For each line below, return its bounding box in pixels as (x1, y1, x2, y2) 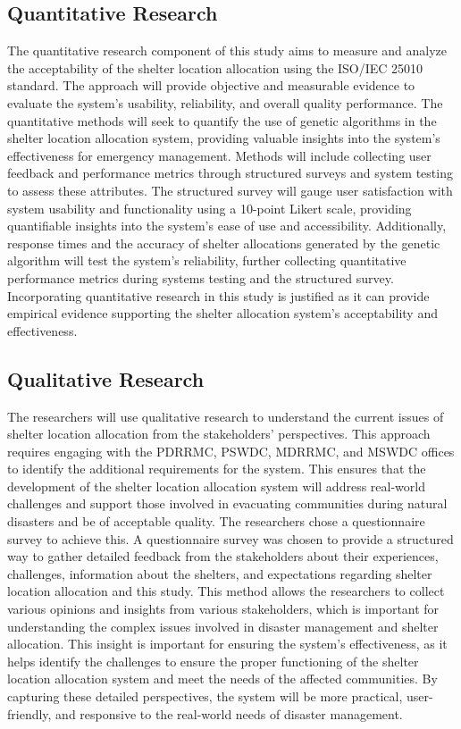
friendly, (7, 704, 52, 723)
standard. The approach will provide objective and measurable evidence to (7, 76, 415, 95)
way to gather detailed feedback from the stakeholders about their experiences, (7, 547, 439, 566)
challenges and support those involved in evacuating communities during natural (7, 494, 448, 513)
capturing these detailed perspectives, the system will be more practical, (7, 687, 403, 705)
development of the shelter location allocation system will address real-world (7, 476, 425, 495)
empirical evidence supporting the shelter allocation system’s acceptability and (7, 304, 438, 323)
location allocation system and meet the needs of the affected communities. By (7, 669, 438, 688)
